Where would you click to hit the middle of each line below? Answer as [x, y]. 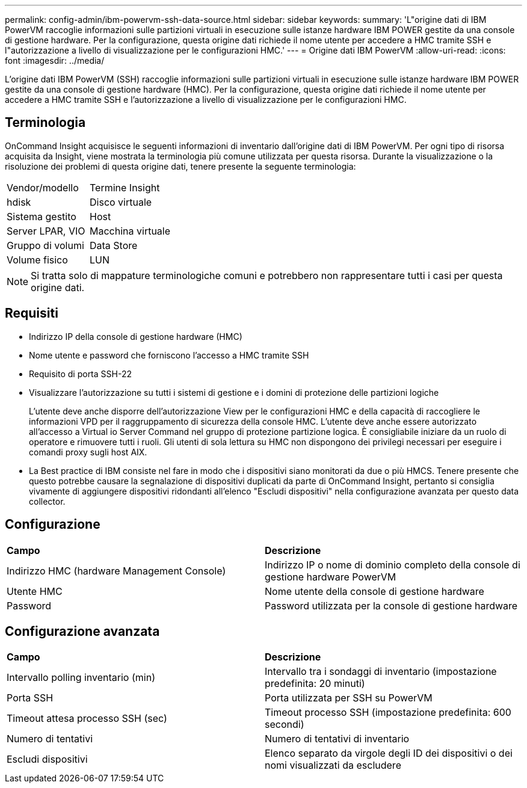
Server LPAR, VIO [46, 231]
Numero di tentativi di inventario [337, 739]
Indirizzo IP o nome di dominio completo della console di [393, 565]
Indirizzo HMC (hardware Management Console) [116, 571]
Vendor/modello [43, 187]
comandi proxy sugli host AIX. [88, 452]
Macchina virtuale [130, 231]
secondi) [285, 725]
